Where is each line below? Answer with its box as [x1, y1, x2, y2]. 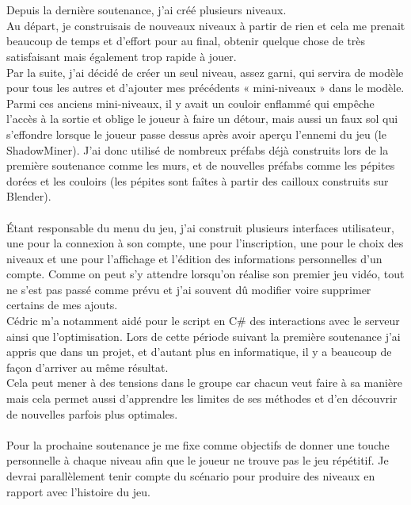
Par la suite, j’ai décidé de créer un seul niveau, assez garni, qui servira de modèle [6, 63, 404, 80]
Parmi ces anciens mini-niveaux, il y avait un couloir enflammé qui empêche [6, 94, 375, 111]
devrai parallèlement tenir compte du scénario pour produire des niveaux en [6, 468, 375, 484]
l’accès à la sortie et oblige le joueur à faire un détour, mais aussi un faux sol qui [6, 110, 398, 127]
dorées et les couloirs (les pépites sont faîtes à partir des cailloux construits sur [6, 172, 389, 189]
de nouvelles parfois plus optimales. [6, 405, 178, 422]
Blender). [6, 188, 51, 205]
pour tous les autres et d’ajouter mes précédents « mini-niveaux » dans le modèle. [6, 79, 405, 96]
